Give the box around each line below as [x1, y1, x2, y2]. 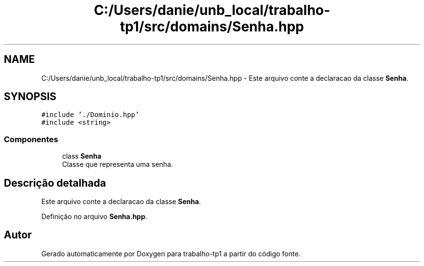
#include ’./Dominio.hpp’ [41, 111, 139, 119]
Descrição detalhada [4, 177, 106, 189]
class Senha [62, 152, 102, 161]
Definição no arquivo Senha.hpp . [41, 212, 148, 221]
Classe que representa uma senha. [62, 160, 173, 169]
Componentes [4, 134, 59, 144]
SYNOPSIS [4, 90, 57, 103]
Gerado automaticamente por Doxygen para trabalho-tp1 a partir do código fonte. [41, 249, 301, 258]
